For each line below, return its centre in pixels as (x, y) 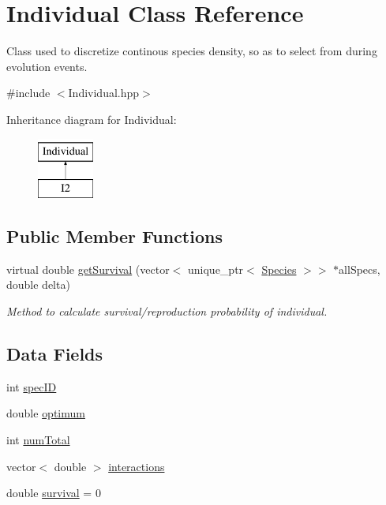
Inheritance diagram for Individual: (92, 119)
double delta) (38, 284)
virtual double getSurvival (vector (88, 269)
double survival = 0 (54, 493)
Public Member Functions (114, 236)
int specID (32, 386)
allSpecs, (360, 269)
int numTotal (38, 440)
